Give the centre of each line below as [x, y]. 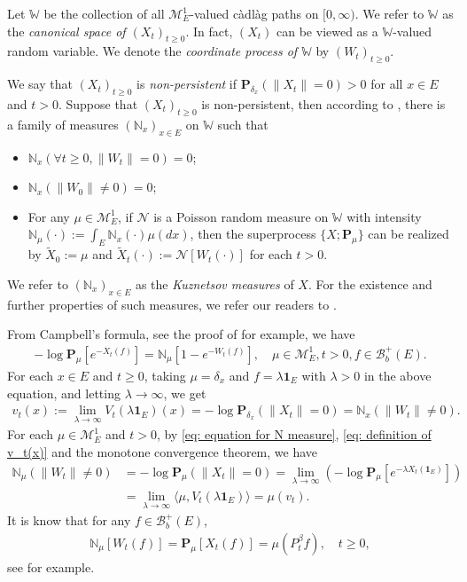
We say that [40, 84]
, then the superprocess [253, 234]
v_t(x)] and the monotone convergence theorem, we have [163, 452]
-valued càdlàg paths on [254, 13]
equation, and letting [64, 393]
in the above [397, 375]
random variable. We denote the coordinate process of [152, 51]
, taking [165, 375]
